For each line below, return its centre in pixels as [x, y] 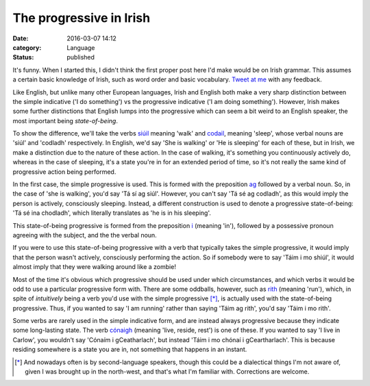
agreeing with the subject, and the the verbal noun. [85, 235]
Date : [21, 38]
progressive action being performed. [64, 172]
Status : [23, 57]
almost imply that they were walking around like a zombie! [94, 267]
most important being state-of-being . [65, 120]
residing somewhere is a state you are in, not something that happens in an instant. [130, 350]
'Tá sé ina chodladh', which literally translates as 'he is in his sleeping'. [112, 213]
